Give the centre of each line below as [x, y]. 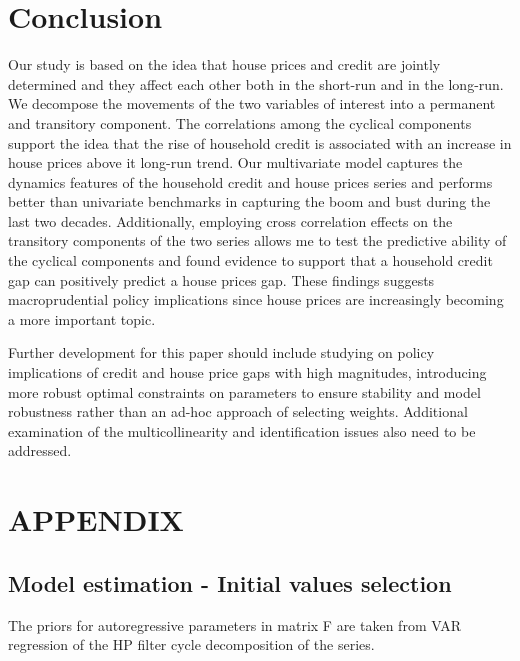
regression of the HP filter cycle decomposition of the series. [191, 644]
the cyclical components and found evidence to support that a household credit [250, 260]
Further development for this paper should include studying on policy [221, 352]
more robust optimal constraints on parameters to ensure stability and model [244, 391]
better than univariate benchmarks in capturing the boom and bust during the [249, 201]
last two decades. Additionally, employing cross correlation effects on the [230, 220]
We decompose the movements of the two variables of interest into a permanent [252, 103]
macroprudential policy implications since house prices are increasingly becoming [256, 299]
